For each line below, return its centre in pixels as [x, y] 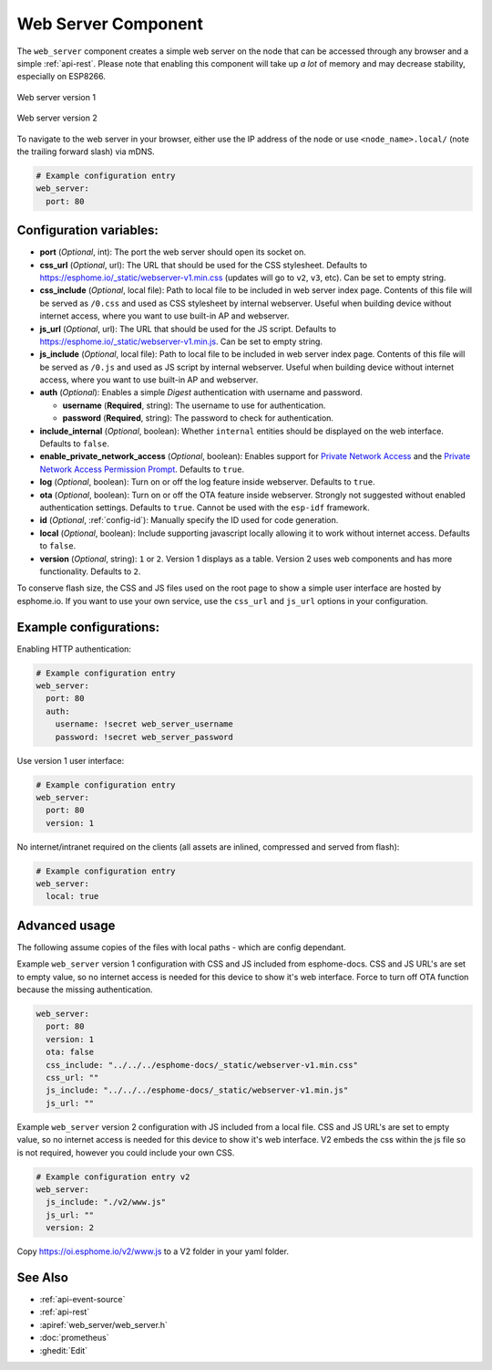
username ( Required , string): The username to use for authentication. [194, 405]
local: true [72, 896]
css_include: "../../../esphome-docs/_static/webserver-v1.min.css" [202, 1065]
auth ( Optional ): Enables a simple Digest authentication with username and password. [201, 392]
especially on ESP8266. [61, 77]
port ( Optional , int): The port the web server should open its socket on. [173, 252]
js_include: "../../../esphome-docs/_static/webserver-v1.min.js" [197, 1090]
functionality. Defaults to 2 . [90, 571]
